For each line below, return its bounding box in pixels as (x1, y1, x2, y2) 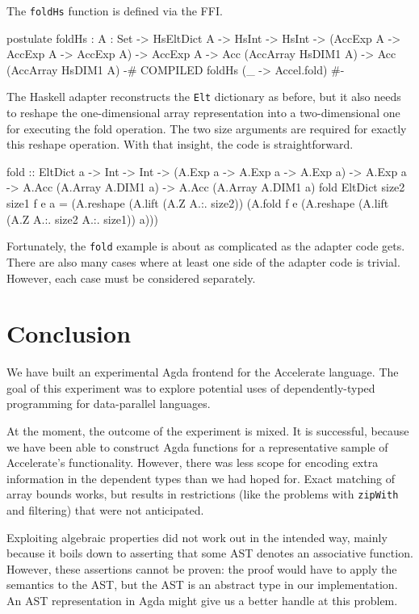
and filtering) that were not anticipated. (6, 502, 204, 519)
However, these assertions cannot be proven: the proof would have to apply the (6, 560, 397, 577)
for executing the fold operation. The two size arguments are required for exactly (6, 120, 407, 137)
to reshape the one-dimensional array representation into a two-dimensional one (6, 104, 400, 121)
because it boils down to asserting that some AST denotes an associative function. (6, 545, 413, 561)
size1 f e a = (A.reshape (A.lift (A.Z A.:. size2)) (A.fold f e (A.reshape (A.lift (6, 195, 389, 212)
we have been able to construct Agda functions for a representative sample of (6, 438, 388, 455)
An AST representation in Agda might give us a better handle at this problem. (6, 592, 398, 608)
